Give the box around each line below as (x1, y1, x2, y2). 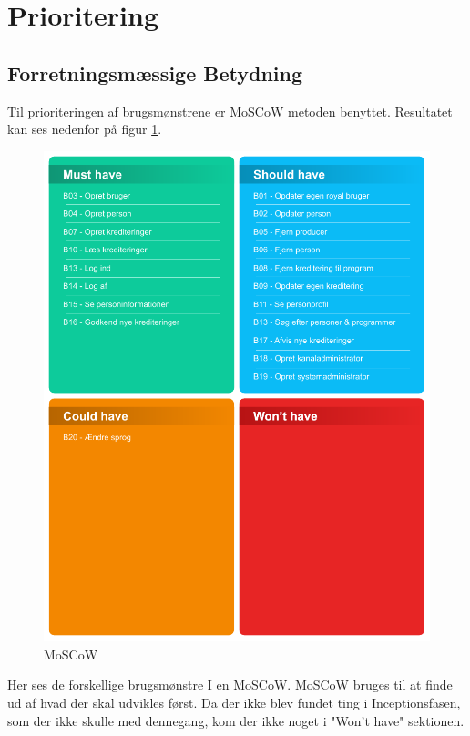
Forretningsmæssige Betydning (7, 58, 303, 87)
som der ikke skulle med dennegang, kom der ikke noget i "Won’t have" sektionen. (7, 710, 465, 730)
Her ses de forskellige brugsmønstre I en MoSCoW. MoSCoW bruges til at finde (7, 675, 453, 694)
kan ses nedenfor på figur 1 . (7, 119, 162, 138)
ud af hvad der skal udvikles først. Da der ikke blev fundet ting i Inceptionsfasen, (7, 693, 461, 712)
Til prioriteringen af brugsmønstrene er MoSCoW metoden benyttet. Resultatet (7, 101, 453, 120)
